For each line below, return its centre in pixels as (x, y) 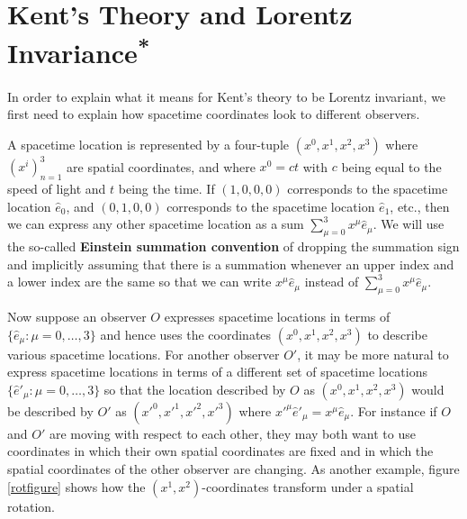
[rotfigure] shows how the (76, 486)
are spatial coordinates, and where (161, 166)
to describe (397, 334)
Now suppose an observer (77, 317)
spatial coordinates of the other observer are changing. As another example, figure (233, 469)
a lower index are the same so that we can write (139, 282)
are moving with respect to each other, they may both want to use (232, 433)
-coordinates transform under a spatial (308, 486)
